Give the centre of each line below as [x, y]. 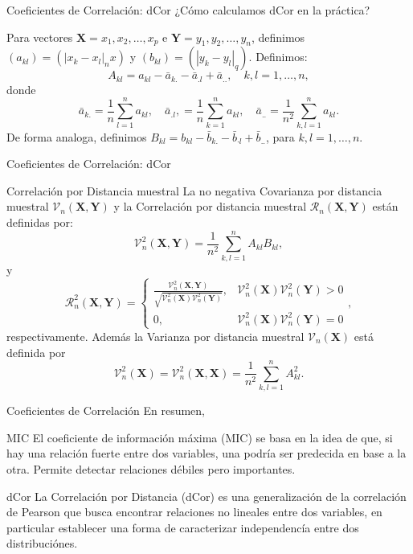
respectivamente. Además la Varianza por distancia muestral [155, 336]
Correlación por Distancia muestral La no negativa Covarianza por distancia [194, 190]
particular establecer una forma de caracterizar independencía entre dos [183, 527]
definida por [36, 352]
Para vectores [40, 37]
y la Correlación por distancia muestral [210, 206]
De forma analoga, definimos [77, 136]
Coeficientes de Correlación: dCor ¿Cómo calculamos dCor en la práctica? [188, 10]
